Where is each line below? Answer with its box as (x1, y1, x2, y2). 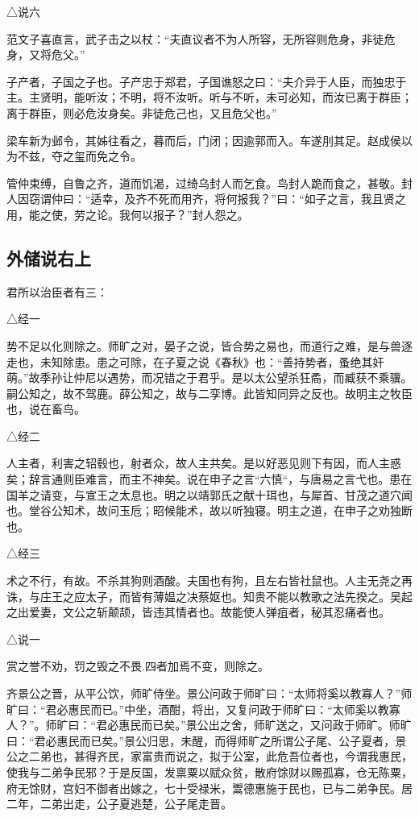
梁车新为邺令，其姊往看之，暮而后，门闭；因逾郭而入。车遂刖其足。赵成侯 (6, 131, 401, 148)
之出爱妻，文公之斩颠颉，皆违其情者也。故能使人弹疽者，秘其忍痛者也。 (6, 603, 390, 620)
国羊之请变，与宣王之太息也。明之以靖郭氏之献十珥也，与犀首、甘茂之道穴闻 (6, 486, 413, 503)
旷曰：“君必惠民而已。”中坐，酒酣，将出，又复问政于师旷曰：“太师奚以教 (6, 700, 389, 717)
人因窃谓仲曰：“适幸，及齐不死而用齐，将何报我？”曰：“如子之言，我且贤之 (6, 190, 406, 207)
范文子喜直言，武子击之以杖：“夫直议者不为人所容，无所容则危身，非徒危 (6, 30, 396, 47)
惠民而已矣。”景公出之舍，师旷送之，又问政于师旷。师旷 (118, 716, 412, 733)
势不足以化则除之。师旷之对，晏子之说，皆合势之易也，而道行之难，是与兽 (6, 337, 401, 354)
